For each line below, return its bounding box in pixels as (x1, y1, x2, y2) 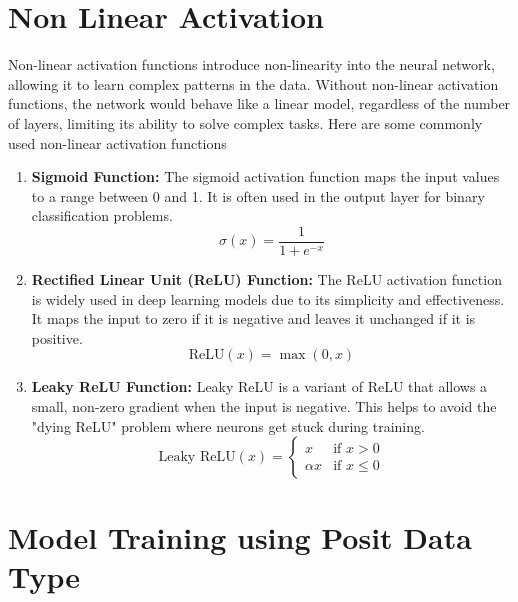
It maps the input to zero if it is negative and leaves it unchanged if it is (31, 308, 476, 329)
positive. (31, 327, 83, 348)
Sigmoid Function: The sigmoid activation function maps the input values (31, 166, 500, 187)
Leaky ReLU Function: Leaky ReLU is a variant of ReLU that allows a (31, 376, 488, 397)
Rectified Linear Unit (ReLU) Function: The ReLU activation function (31, 268, 502, 289)
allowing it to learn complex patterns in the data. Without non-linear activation (8, 73, 499, 94)
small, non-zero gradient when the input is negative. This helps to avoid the (31, 395, 497, 416)
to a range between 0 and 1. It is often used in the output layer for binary (31, 185, 485, 206)
